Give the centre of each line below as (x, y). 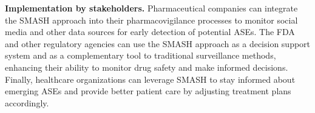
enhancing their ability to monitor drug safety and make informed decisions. (147, 67)
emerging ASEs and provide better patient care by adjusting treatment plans (148, 91)
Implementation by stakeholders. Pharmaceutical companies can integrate (151, 8)
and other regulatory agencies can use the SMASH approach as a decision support (158, 43)
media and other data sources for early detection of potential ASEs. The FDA (150, 32)
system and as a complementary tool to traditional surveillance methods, (141, 55)
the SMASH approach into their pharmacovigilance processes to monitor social (151, 20)
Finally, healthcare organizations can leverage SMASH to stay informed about (150, 79)
